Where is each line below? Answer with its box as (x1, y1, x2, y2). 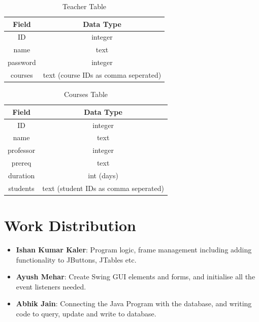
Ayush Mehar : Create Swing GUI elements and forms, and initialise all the (16, 271, 255, 282)
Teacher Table (62, 1, 107, 11)
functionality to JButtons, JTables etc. (16, 254, 137, 265)
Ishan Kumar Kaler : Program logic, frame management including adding (16, 244, 252, 254)
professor (8, 145, 36, 155)
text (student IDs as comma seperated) (42, 182, 164, 193)
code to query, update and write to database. (16, 308, 156, 318)
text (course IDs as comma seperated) (43, 69, 161, 80)
